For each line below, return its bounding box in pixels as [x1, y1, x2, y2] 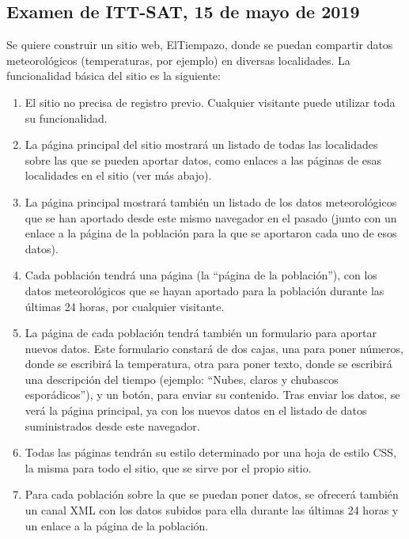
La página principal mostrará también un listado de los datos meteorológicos [25, 193, 397, 210]
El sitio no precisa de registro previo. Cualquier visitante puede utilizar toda [25, 93, 396, 110]
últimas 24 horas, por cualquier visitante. [25, 298, 225, 314]
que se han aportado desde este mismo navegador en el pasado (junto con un [25, 209, 397, 226]
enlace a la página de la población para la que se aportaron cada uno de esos [25, 225, 397, 241]
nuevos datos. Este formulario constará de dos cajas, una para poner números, [25, 340, 403, 356]
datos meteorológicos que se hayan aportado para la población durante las [25, 282, 384, 298]
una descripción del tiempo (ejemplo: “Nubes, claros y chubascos [25, 370, 339, 387]
